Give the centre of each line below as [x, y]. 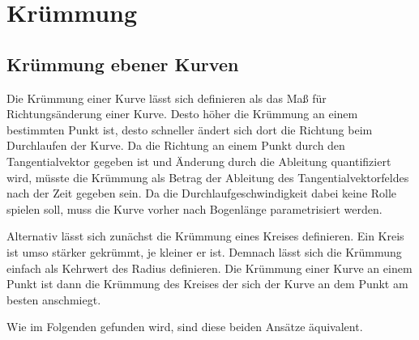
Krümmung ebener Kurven [123, 64]
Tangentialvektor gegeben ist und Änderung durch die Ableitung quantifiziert [199, 161]
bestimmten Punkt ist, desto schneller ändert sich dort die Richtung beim [190, 129]
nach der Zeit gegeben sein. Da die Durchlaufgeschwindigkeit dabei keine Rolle [202, 193]
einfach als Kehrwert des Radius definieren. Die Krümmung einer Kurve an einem [209, 268]
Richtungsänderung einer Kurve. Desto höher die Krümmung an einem [182, 114]
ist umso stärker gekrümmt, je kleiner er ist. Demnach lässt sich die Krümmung [204, 251]
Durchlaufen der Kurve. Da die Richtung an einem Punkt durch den [176, 145]
